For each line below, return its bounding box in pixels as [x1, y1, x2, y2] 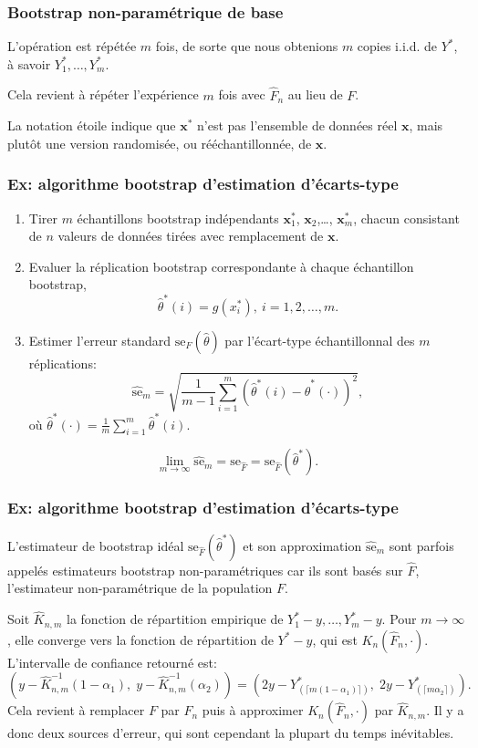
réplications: [28, 353, 97, 372]
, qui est [312, 629, 358, 649]
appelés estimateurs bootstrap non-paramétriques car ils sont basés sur [7, 560, 403, 579]
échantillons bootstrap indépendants [77, 208, 279, 227]
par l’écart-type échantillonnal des [224, 330, 415, 349]
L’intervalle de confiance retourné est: [7, 652, 217, 671]
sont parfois [389, 535, 454, 555]
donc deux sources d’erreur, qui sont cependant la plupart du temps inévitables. [7, 723, 454, 743]
